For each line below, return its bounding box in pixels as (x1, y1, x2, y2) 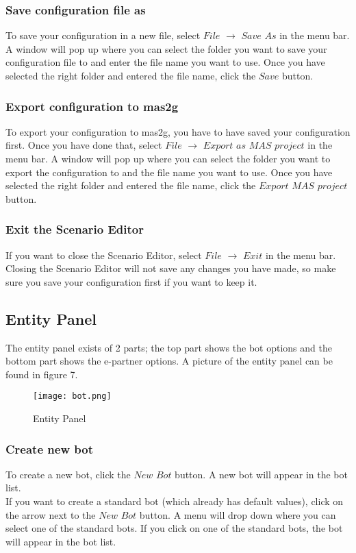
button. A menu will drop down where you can (139, 507, 336, 521)
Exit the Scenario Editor (5, 221, 144, 238)
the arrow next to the (5, 507, 96, 521)
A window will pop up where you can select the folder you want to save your (5, 41, 327, 56)
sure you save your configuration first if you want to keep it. (5, 274, 257, 288)
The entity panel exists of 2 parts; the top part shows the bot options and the (5, 340, 332, 354)
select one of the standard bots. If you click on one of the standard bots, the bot (5, 521, 343, 535)
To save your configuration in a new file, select (5, 28, 201, 42)
